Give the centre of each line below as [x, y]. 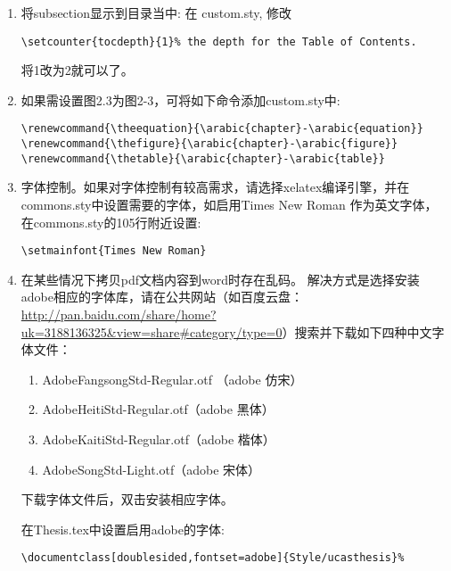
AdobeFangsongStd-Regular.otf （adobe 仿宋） [172, 379]
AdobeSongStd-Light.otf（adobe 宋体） [152, 469]
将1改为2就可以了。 [77, 70]
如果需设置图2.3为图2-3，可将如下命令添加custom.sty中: [180, 99]
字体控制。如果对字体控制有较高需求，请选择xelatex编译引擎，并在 [215, 187]
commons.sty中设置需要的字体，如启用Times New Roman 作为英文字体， [229, 204]
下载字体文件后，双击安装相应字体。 [127, 499]
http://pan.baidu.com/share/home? [119, 314]
